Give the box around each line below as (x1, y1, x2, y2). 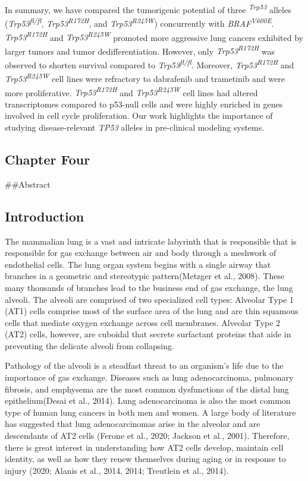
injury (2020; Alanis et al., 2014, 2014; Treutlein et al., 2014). (5, 464, 229, 476)
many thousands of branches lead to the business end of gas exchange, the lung (5, 281, 293, 293)
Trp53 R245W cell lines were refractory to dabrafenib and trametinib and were (5, 71, 285, 84)
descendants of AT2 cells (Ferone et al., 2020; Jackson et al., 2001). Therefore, (5, 429, 290, 442)
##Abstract (5, 178, 51, 190)
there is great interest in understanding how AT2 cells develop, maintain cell (5, 441, 284, 453)
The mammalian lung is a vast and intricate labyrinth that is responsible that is (5, 235, 297, 247)
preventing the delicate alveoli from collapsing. (5, 339, 174, 352)
